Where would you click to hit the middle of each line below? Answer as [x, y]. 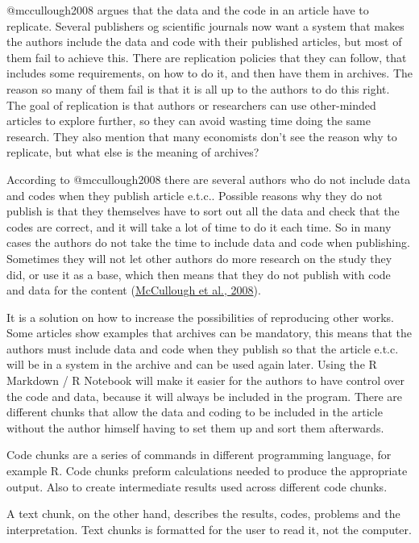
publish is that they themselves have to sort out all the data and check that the [203, 211]
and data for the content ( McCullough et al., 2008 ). [134, 290]
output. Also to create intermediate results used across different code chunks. [197, 486]
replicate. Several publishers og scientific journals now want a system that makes [205, 25]
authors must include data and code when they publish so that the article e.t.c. [203, 348]
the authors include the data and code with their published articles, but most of [204, 42]
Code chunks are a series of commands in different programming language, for [199, 455]
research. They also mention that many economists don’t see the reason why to [202, 136]
